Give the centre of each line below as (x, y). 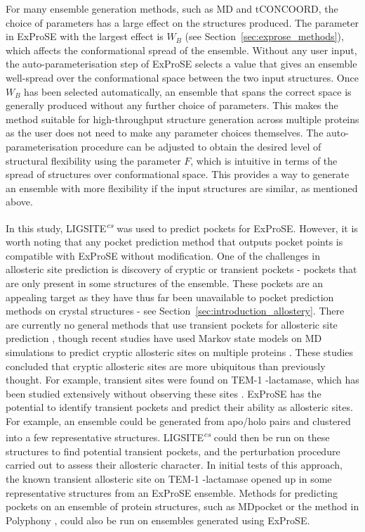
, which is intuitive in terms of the (264, 160)
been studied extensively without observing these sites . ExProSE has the (164, 393)
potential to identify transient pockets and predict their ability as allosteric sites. (179, 407)
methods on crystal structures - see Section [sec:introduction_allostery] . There (175, 311)
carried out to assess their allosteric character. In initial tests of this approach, (174, 465)
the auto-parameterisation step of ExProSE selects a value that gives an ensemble (181, 64)
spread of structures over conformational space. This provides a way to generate (178, 174)
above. (19, 202)
